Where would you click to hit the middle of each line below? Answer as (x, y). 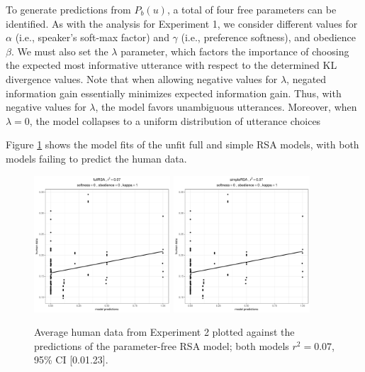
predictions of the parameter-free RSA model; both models (162, 345)
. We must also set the (60, 51)
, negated (307, 78)
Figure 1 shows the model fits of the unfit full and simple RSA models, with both (182, 144)
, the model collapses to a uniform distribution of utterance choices (175, 120)
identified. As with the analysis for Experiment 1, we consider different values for (182, 23)
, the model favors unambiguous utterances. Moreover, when (226, 107)
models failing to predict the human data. (96, 158)
